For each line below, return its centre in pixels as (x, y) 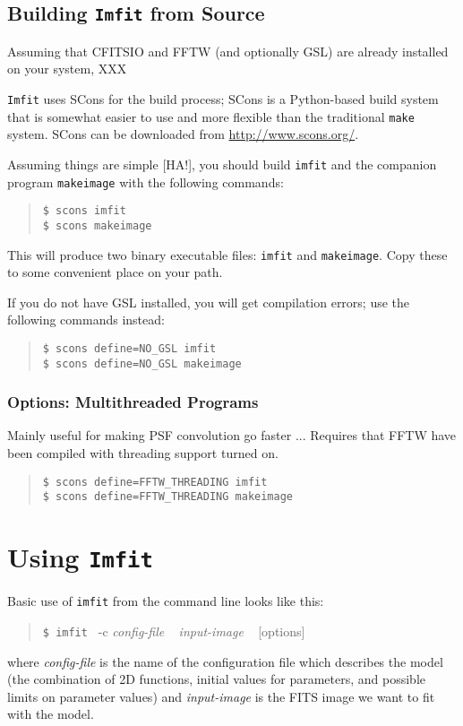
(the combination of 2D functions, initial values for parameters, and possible (217, 679)
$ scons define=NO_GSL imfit (129, 348)
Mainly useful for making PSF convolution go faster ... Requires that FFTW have (232, 435)
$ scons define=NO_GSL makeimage (142, 363)
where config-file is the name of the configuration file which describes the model (225, 661)
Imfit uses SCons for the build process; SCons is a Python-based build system (223, 98)
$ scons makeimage (97, 225)
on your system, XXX (67, 69)
